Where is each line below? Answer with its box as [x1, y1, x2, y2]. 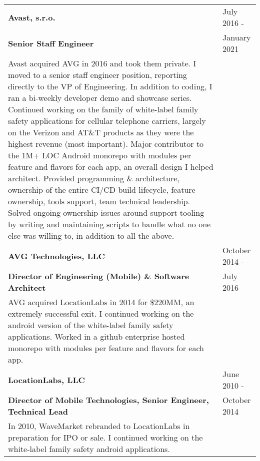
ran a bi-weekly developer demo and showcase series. [8, 92, 192, 103]
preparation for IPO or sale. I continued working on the [8, 432, 203, 443]
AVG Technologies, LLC [8, 250, 105, 262]
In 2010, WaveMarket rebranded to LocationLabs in [8, 420, 190, 432]
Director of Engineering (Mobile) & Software [8, 270, 189, 282]
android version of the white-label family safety [8, 319, 173, 331]
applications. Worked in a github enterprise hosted [8, 331, 185, 342]
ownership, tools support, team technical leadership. [8, 195, 190, 207]
